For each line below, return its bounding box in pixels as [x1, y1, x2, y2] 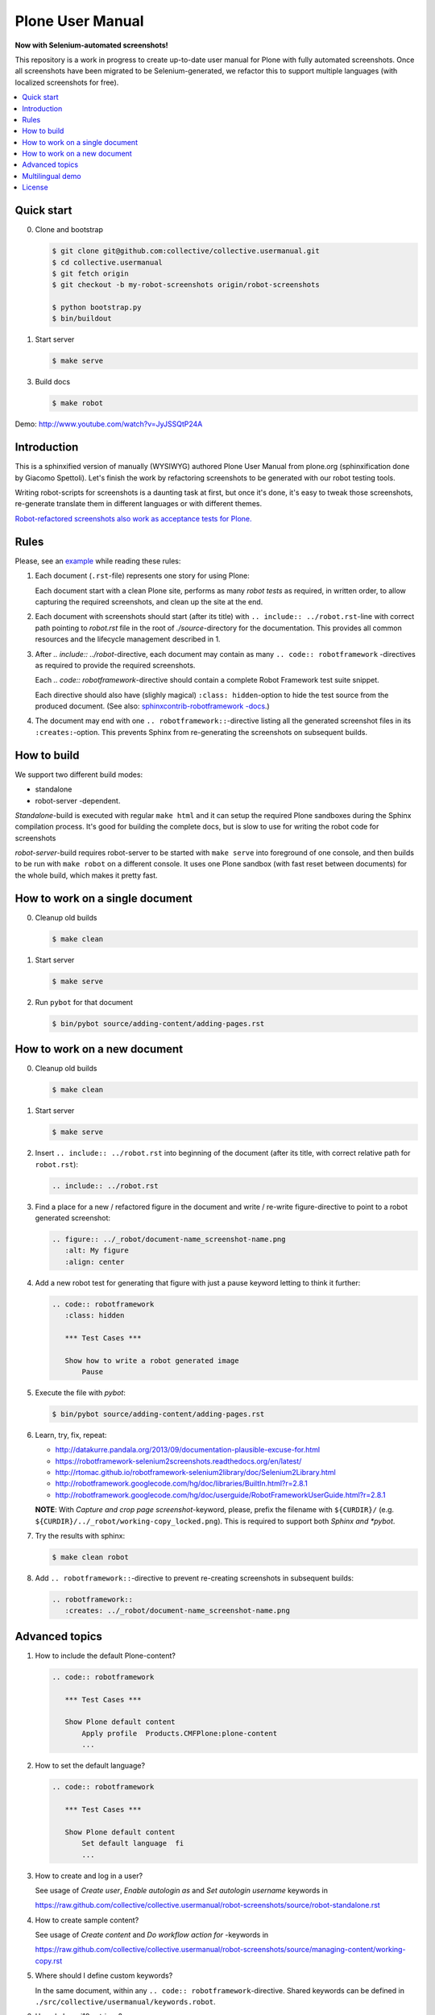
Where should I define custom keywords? [35, 1971, 173, 1980]
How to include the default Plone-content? [35, 1651, 176, 1660]
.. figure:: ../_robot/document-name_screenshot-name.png [52, 1234, 286, 1244]
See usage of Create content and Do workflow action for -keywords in [35, 1930, 269, 1940]
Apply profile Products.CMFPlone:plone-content [81, 1729, 278, 1738]
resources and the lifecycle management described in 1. [35, 634, 221, 644]
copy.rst [35, 1955, 63, 1966]
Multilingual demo [22, 171, 81, 181]
